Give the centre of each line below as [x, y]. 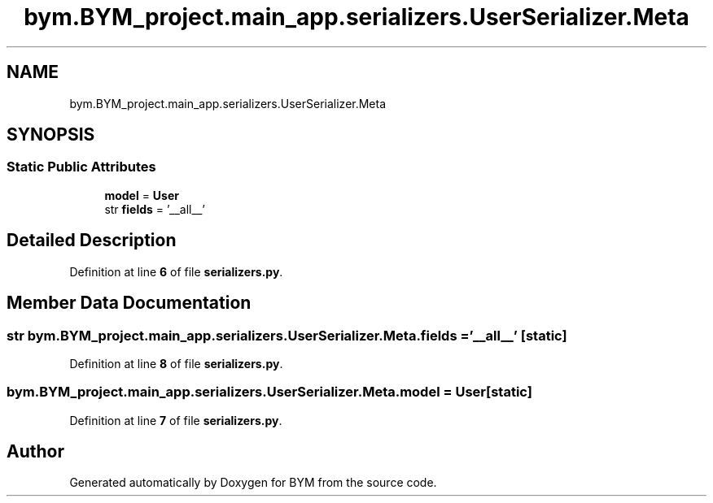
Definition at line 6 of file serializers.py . [176, 271]
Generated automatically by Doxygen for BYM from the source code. [253, 483]
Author [35, 452]
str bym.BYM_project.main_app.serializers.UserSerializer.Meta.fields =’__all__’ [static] [287, 335]
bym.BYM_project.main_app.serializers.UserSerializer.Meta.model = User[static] [269, 392]
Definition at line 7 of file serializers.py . [176, 420]
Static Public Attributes [81, 167]
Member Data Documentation [129, 303]
